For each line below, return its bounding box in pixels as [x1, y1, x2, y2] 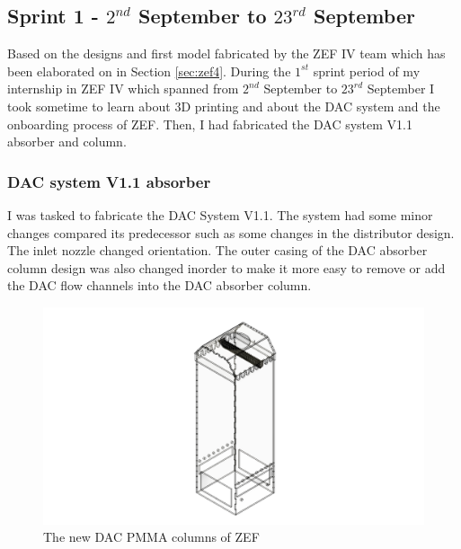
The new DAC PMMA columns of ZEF [43, 527, 260, 546]
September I [367, 79, 435, 98]
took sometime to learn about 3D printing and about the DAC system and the [7, 96, 440, 115]
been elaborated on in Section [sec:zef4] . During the [7, 61, 291, 80]
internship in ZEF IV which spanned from [7, 79, 239, 98]
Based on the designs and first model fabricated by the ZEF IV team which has [7, 44, 446, 63]
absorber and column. [7, 132, 127, 151]
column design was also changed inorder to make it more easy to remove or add [7, 258, 446, 277]
